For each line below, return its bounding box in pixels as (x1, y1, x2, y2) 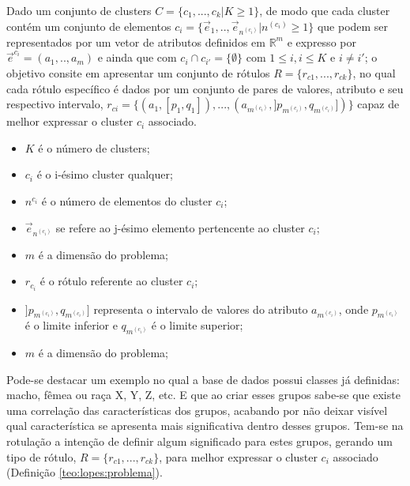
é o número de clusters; (38, 139, 150, 156)
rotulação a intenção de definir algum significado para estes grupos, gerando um (6, 433, 393, 450)
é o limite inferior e (24, 317, 118, 333)
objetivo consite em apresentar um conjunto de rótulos (6, 65, 270, 81)
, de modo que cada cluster (259, 2, 390, 18)
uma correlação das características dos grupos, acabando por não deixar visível (6, 401, 388, 418)
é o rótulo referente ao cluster (39, 273, 183, 289)
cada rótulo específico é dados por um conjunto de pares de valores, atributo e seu (6, 80, 404, 96)
